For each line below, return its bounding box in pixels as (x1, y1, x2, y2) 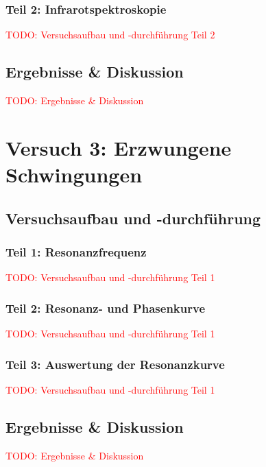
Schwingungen (5, 160, 143, 188)
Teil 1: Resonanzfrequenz (5, 243, 147, 260)
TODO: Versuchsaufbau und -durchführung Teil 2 (5, 27, 215, 42)
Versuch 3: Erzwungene (5, 133, 232, 161)
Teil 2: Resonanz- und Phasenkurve (5, 299, 205, 316)
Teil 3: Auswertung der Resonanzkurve (5, 355, 225, 372)
